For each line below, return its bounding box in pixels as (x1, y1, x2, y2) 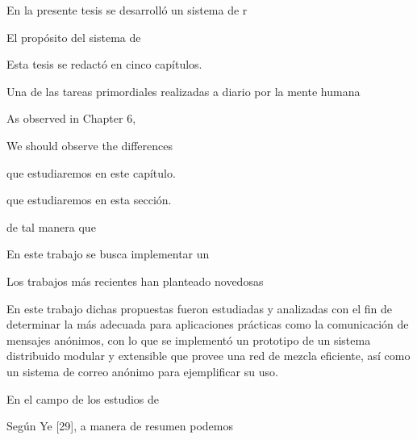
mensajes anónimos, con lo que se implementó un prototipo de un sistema (6, 331, 371, 348)
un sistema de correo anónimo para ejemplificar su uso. (6, 362, 278, 379)
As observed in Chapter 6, (6, 110, 136, 127)
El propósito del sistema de (6, 28, 141, 45)
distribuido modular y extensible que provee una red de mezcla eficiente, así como (6, 347, 411, 364)
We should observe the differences (6, 136, 173, 153)
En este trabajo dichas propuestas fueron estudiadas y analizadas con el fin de (6, 300, 393, 316)
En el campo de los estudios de (6, 390, 160, 407)
